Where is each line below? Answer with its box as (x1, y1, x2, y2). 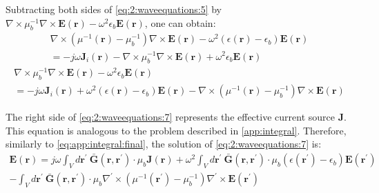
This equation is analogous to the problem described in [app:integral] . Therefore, (6, 123, 347, 137)
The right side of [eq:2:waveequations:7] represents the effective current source (6, 110, 335, 124)
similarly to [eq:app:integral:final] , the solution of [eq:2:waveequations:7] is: (6, 136, 322, 151)
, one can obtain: (144, 15, 216, 30)
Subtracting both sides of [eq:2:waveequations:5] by (6, 2, 222, 16)
